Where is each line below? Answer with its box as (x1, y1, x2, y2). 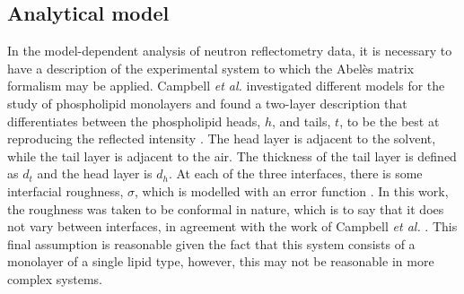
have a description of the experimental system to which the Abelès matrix (7, 58, 415, 77)
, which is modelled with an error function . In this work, (135, 181, 449, 200)
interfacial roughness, (7, 181, 124, 200)
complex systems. (7, 269, 102, 288)
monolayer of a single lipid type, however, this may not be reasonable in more (7, 252, 434, 271)
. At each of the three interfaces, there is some (168, 164, 423, 183)
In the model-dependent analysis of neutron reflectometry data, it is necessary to (7, 41, 452, 60)
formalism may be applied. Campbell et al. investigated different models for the (7, 76, 445, 95)
